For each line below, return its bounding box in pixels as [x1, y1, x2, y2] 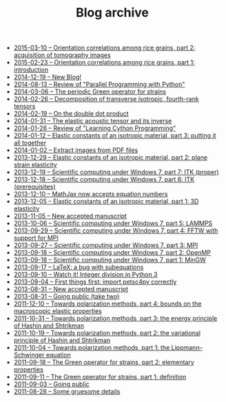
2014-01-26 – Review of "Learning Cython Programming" [13, 124, 176, 132]
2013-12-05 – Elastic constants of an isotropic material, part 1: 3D [13, 198, 199, 206]
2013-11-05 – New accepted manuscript [13, 212, 127, 220]
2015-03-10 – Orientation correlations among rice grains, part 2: [13, 43, 196, 52]
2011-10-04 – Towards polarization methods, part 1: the [13, 343, 170, 352]
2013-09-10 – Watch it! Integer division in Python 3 [13, 271, 158, 279]
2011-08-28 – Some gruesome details [13, 388, 121, 396]
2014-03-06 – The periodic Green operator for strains [13, 87, 167, 96]
